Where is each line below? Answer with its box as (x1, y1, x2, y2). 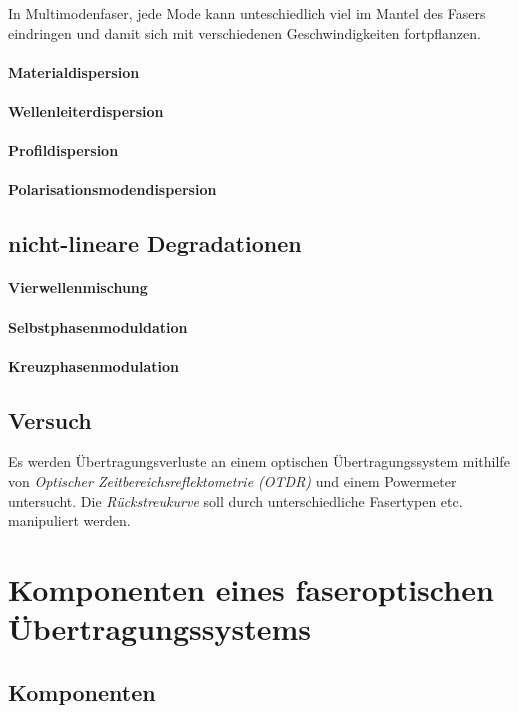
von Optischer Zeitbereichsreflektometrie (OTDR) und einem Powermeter (8, 471, 457, 492)
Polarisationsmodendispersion (8, 179, 217, 200)
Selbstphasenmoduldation (8, 316, 188, 337)
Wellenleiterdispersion (8, 100, 164, 121)
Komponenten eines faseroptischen (8, 569, 494, 610)
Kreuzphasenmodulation (8, 355, 179, 376)
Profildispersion (8, 140, 119, 161)
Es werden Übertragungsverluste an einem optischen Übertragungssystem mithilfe (8, 451, 510, 472)
